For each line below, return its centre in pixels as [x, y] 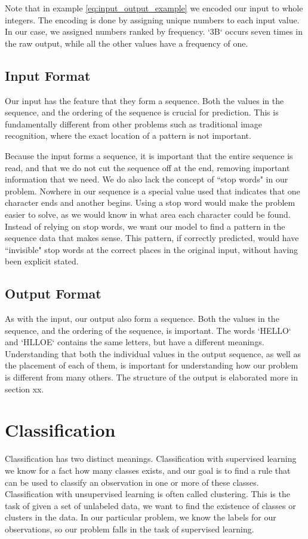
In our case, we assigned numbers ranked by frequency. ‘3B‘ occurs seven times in [154, 31]
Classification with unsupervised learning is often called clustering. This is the [147, 494]
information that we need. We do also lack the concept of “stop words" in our [147, 179]
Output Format [53, 293]
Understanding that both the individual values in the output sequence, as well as [153, 353]
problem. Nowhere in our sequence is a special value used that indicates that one [153, 191]
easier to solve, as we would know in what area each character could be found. [148, 214]
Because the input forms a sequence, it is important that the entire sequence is [149, 155]
